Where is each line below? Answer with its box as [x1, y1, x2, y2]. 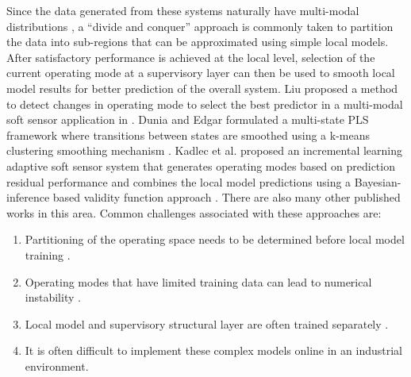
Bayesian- [354, 173, 401, 190]
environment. [25, 357, 89, 374]
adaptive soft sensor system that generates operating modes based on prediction [6, 157, 395, 174]
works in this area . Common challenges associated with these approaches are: [6, 204, 382, 221]
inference [6, 189, 50, 206]
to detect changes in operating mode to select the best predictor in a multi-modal [6, 95, 403, 112]
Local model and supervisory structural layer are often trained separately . [25, 315, 389, 332]
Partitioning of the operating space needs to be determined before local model [25, 231, 405, 248]
